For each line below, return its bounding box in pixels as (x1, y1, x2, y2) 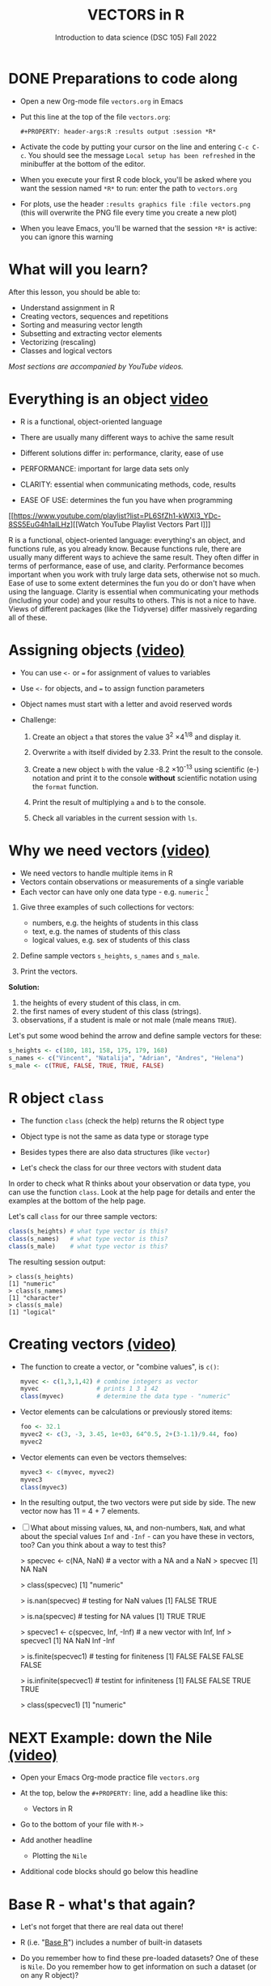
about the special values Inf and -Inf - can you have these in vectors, (19, 1532, 255, 1541)
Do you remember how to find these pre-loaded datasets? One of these (19, 1954, 259, 1963)
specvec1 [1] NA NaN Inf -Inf (19, 1636, 116, 1646)
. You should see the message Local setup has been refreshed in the (23, 150, 256, 160)
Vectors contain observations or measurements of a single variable (19, 876, 244, 886)
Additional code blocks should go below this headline (19, 1867, 198, 1877)
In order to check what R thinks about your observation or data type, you (8, 1178, 251, 1188)
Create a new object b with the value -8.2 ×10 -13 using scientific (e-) (32, 763, 260, 774)
